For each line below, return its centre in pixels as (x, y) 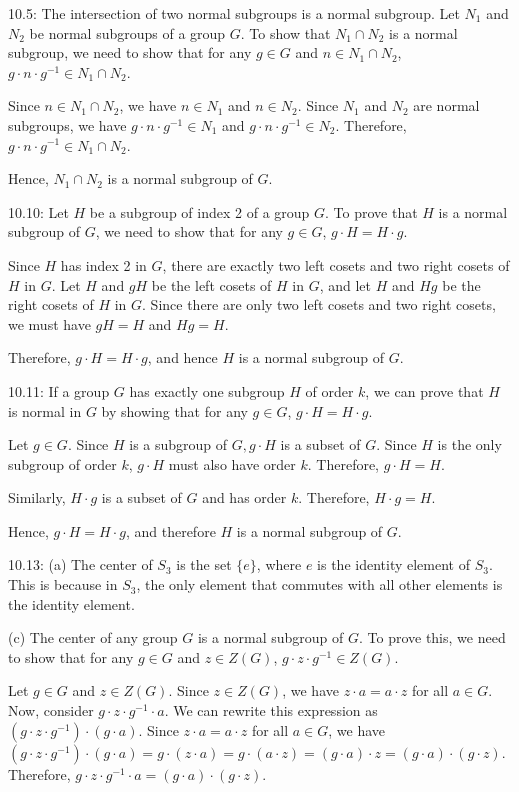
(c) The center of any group (93, 637)
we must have (49, 323)
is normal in (45, 410)
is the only (469, 444)
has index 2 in (103, 264)
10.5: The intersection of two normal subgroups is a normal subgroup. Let (234, 13)
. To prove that (371, 211)
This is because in (63, 584)
